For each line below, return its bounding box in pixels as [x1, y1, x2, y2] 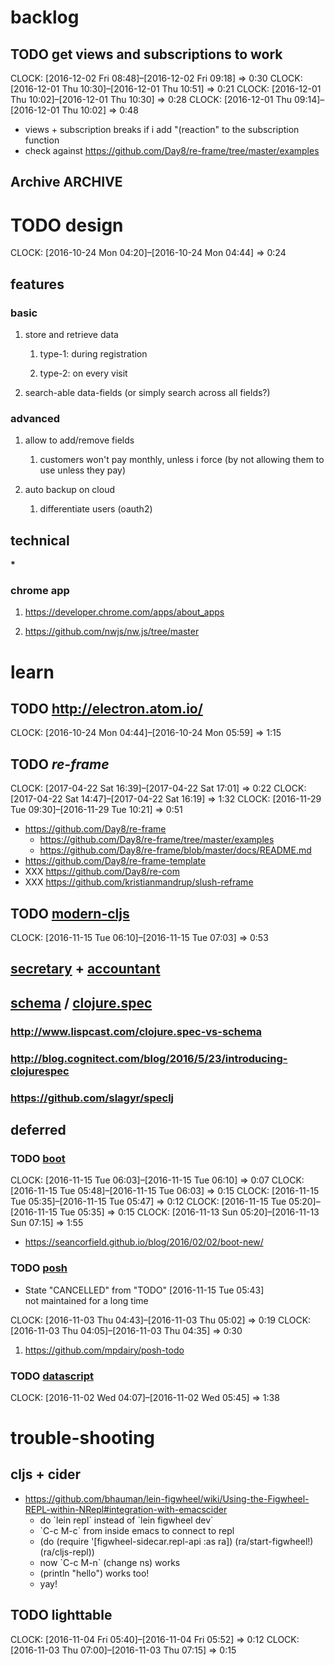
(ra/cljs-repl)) [39, 1546, 95, 1558]
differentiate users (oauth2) [39, 503, 153, 515]
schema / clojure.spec [10, 994, 153, 1011]
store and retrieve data [24, 329, 119, 341]
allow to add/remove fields [24, 434, 135, 446]
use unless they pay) [39, 464, 127, 476]
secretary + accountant [10, 961, 161, 978]
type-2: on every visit [39, 367, 128, 380]
